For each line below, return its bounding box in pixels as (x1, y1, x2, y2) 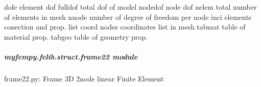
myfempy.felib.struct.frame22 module (4, 51, 138, 62)
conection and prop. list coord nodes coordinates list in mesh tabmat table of (4, 21, 246, 32)
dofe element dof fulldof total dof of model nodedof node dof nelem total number (4, 2, 257, 12)
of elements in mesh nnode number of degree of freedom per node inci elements (4, 11, 252, 22)
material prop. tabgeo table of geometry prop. (4, 31, 148, 42)
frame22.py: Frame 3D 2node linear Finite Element (4, 73, 164, 83)
